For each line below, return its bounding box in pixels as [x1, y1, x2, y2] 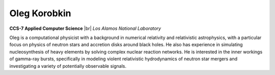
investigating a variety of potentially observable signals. [9, 63, 127, 69]
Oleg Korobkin [9, 8, 71, 19]
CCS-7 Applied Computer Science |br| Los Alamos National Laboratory [9, 25, 161, 31]
